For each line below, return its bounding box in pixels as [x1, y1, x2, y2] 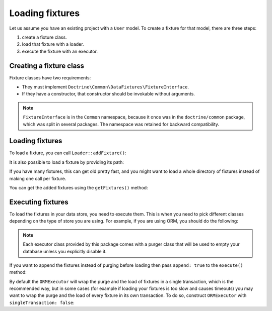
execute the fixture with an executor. [22, 48, 98, 54]
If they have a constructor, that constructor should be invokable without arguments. [22, 91, 195, 97]
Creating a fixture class [9, 61, 85, 70]
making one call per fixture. [9, 175, 66, 181]
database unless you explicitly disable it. [23, 248, 107, 254]
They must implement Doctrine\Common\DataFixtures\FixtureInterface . [22, 84, 189, 90]
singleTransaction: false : [9, 299, 75, 305]
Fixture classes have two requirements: [9, 74, 91, 80]
